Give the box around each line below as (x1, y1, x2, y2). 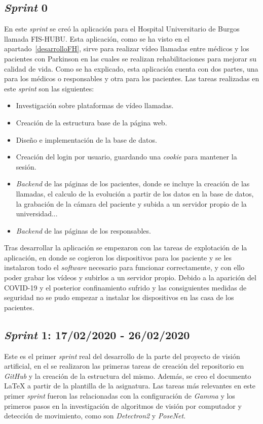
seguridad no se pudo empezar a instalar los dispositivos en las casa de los (4, 292, 234, 303)
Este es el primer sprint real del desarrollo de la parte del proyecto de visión (4, 350, 240, 361)
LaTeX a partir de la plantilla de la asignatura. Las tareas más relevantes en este (4, 380, 256, 391)
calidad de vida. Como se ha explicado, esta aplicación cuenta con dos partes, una (4, 63, 258, 74)
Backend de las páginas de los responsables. (16, 225, 151, 236)
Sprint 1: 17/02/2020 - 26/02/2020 (4, 327, 190, 342)
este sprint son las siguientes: (4, 83, 94, 93)
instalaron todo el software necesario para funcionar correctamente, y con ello (4, 262, 245, 273)
